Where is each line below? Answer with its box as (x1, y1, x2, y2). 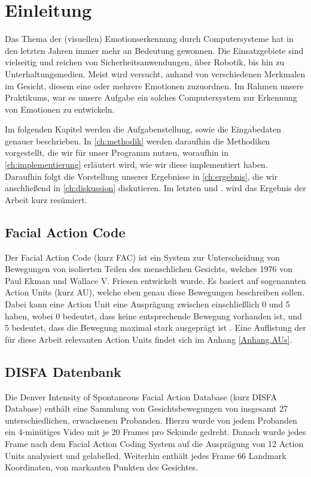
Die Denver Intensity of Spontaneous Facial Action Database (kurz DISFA (5, 390, 277, 403)
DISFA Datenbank (5, 362, 121, 381)
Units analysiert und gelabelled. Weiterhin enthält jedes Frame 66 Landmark (5, 449, 286, 461)
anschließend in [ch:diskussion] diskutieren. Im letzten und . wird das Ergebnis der (5, 182, 306, 194)
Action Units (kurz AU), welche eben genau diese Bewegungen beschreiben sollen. (5, 286, 305, 298)
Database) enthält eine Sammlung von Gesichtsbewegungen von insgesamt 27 (5, 402, 288, 415)
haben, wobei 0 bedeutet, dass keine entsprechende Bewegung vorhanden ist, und (5, 309, 302, 322)
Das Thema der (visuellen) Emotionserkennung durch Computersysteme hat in (5, 32, 294, 45)
